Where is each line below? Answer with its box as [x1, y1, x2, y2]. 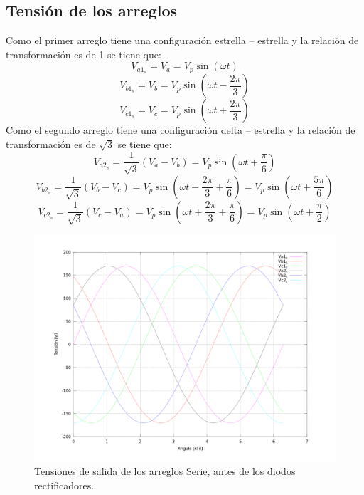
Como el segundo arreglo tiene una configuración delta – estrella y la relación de [6, 123, 355, 137]
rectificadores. [34, 478, 95, 493]
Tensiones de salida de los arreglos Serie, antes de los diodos [34, 464, 296, 479]
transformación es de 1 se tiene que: [6, 46, 161, 61]
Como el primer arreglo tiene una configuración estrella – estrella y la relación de [6, 33, 359, 48]
